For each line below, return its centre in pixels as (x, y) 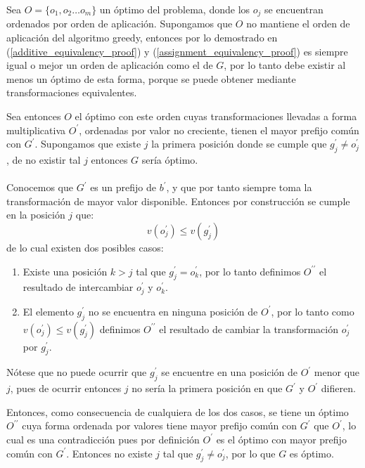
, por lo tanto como (313, 311)
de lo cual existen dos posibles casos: (85, 247)
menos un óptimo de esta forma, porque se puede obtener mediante (151, 78)
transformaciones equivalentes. (72, 92)
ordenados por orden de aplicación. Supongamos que (120, 24)
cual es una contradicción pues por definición (103, 439)
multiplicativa (36, 130)
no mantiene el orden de (298, 24)
